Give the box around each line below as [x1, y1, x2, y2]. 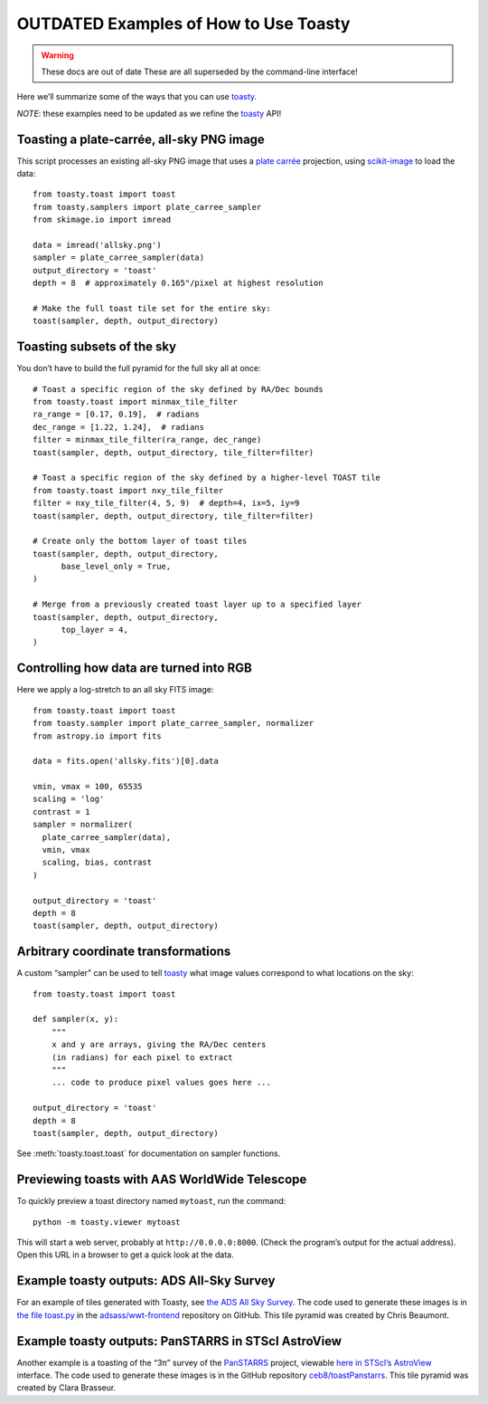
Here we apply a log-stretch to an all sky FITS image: [16, 684, 214, 695]
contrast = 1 [33, 807, 90, 817]
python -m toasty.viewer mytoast [33, 1217, 181, 1227]
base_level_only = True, [61, 561, 172, 572]
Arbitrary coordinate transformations [16, 944, 231, 960]
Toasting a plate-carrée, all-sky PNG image [16, 131, 266, 147]
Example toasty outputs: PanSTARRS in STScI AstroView [16, 1333, 343, 1349]
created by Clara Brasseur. [16, 1382, 117, 1393]
